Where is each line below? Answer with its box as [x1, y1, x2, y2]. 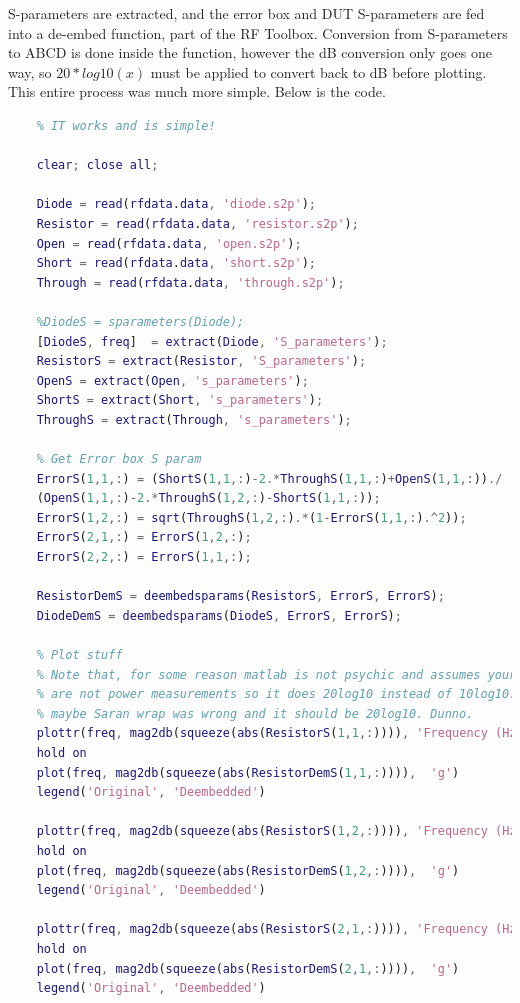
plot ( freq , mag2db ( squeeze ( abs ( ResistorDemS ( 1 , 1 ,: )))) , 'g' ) [36, 765, 460, 780]
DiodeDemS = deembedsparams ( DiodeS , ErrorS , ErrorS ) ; [36, 608, 402, 623]
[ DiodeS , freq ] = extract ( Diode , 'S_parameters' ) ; [36, 334, 388, 349]
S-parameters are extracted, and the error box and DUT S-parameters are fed [8, 3, 485, 23]
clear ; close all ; [36, 158, 159, 173]
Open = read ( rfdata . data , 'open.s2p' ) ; [36, 236, 302, 251]
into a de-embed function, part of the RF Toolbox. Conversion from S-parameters [8, 22, 508, 43]
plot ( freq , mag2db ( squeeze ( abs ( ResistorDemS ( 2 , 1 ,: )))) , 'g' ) [36, 961, 460, 976]
